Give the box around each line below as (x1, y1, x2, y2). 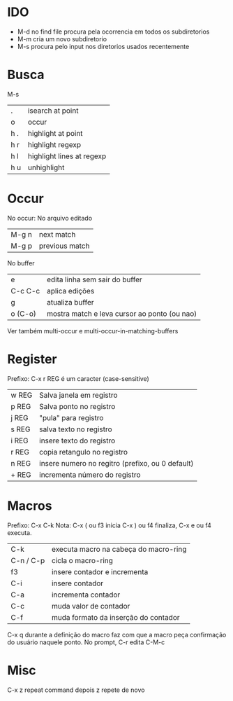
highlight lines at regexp (27, 151, 107, 161)
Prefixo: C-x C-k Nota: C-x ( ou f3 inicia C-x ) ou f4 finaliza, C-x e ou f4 (7, 521, 211, 529)
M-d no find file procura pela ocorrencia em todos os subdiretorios (17, 27, 210, 36)
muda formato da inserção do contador (51, 612, 180, 622)
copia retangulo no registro (39, 447, 128, 457)
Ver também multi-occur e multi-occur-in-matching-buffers (7, 326, 179, 335)
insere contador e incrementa (51, 567, 149, 576)
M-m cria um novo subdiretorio (17, 34, 107, 43)
